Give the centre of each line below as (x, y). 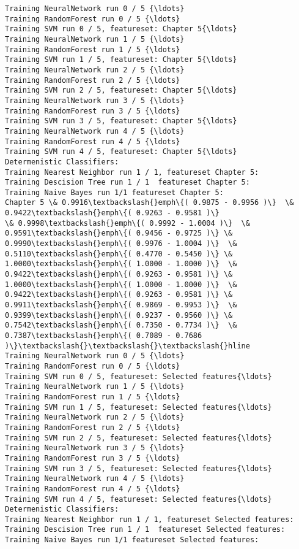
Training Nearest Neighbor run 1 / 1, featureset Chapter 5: (132, 172)
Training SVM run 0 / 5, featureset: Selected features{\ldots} (138, 376)
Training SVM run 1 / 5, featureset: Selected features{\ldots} (138, 407)
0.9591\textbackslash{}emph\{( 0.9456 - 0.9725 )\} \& (119, 233)
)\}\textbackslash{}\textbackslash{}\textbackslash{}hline (127, 346)
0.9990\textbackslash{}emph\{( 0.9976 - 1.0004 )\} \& (121, 244)
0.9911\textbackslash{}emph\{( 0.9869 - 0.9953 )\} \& (121, 305)
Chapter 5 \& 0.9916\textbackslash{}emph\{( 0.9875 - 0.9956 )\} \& (149, 203)
